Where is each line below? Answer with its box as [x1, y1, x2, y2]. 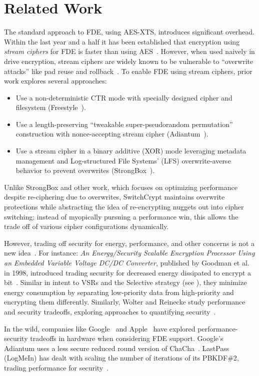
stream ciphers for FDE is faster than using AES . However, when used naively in [4, 46, 255, 56]
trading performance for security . [4, 362, 109, 372]
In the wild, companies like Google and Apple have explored [4, 323, 195, 333]
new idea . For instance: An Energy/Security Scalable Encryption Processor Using [4, 247, 255, 258]
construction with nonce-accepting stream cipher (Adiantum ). [15, 128, 208, 139]
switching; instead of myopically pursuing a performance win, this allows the [4, 211, 238, 221]
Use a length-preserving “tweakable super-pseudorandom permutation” [15, 118, 233, 129]
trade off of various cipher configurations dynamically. [4, 221, 169, 231]
